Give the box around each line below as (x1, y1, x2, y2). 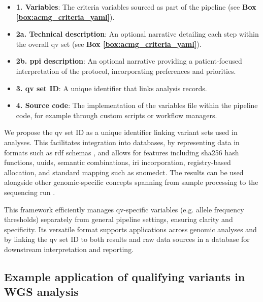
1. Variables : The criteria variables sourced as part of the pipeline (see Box (16, 2, 256, 12)
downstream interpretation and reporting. (4, 243, 134, 254)
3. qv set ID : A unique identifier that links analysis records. (16, 83, 207, 93)
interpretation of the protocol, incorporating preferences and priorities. (16, 65, 236, 76)
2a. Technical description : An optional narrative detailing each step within (16, 29, 259, 39)
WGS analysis (4, 284, 79, 299)
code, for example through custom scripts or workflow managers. (16, 109, 217, 120)
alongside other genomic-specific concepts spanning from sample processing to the (4, 177, 258, 187)
